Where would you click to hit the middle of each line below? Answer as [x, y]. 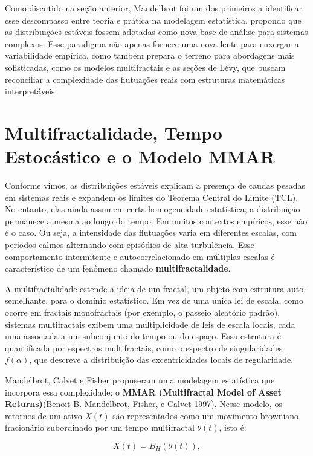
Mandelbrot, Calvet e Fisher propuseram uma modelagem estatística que [140, 379]
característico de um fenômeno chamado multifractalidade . [118, 268]
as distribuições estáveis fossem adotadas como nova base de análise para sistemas [156, 32]
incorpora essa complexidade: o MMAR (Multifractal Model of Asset [143, 392]
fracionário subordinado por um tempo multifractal [100, 427]
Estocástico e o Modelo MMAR [140, 156]
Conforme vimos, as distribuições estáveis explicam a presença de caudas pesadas [155, 185]
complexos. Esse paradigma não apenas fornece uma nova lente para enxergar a [152, 43]
